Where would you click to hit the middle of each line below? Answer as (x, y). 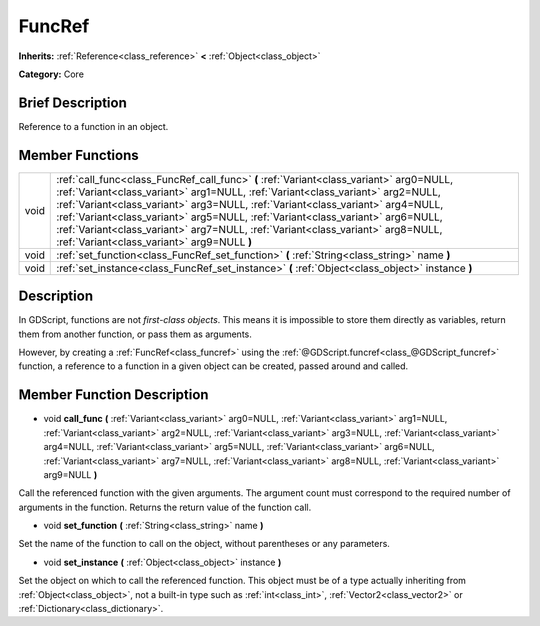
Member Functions (78, 155)
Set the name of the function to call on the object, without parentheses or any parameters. (204, 544)
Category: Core (51, 74)
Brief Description (72, 102)
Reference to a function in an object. (93, 126)
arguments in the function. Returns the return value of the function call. (165, 507)
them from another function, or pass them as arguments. (135, 334)
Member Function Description (113, 395)
